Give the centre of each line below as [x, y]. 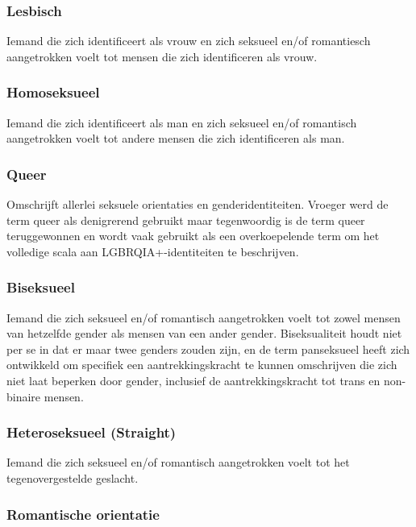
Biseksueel [41, 287]
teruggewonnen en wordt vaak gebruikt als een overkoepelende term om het [193, 236]
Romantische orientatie [83, 514]
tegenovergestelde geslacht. [73, 478]
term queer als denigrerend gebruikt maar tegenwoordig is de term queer [186, 220]
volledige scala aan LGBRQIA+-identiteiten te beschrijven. [153, 251]
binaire [24, 396]
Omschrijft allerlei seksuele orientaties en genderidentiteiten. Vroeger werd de [198, 204]
